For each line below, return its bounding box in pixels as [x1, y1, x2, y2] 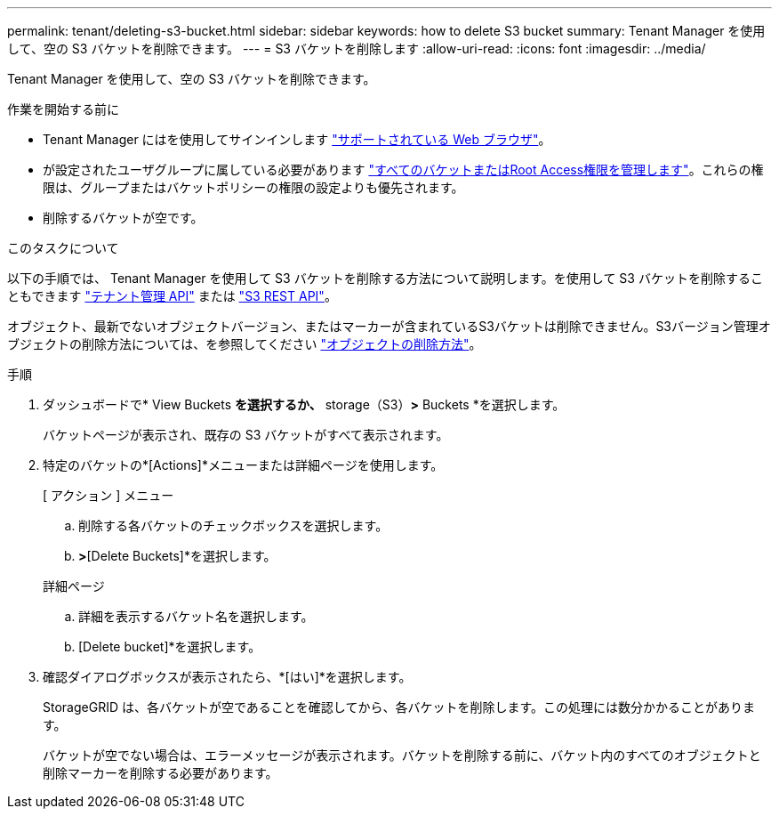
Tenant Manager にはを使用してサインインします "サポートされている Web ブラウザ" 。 [43, 132, 551, 147]
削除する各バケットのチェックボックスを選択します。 [78, 518, 389, 533]
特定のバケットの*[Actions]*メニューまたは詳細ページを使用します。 [43, 457, 444, 473]
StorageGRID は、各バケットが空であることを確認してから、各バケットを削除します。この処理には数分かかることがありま [43, 699, 755, 715]
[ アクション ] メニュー [43, 488, 174, 503]
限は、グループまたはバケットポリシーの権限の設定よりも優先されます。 [43, 180, 464, 195]
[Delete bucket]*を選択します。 [78, 639, 261, 654]
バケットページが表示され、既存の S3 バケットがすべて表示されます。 [43, 427, 449, 442]
